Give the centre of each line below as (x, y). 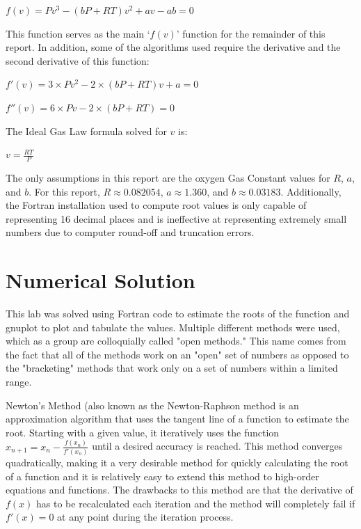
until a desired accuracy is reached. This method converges (217, 446)
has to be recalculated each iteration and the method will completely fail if (196, 503)
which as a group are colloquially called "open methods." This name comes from (176, 341)
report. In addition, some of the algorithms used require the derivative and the (173, 47)
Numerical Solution (101, 280)
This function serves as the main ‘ (78, 33)
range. (19, 382)
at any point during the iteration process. (145, 517)
